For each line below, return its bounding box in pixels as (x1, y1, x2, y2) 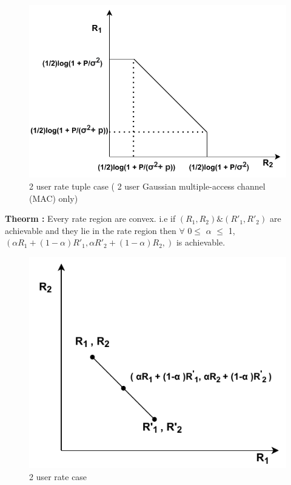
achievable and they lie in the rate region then (5, 224, 176, 236)
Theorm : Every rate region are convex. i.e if (5, 212, 176, 225)
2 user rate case (29, 470, 87, 483)
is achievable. (176, 236, 226, 249)
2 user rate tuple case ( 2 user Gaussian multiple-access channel (29, 180, 266, 193)
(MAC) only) (29, 191, 78, 204)
